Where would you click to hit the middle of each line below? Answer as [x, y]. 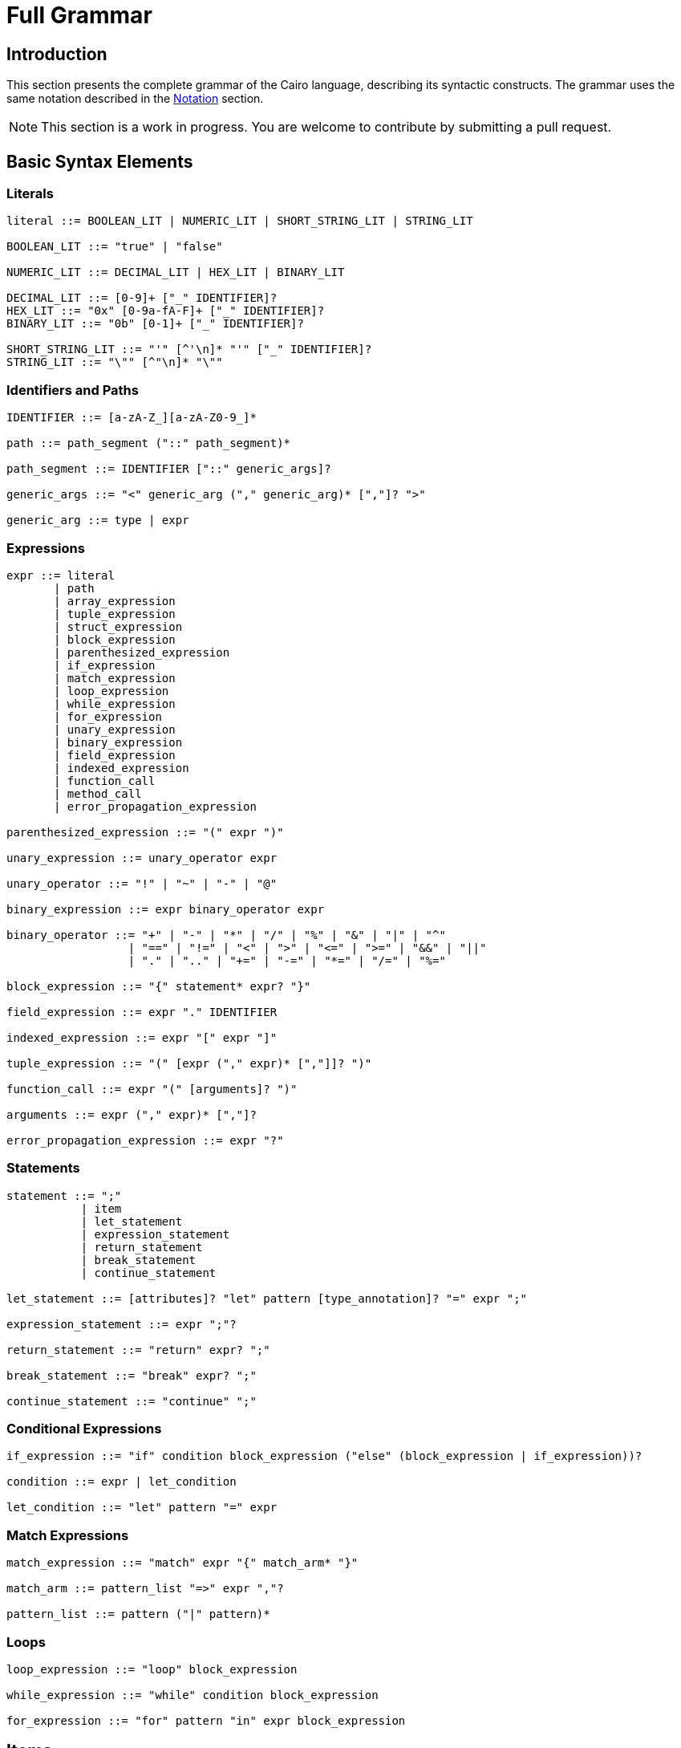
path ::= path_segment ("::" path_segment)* [149, 443]
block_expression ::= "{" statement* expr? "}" [159, 986]
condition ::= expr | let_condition [122, 1482]
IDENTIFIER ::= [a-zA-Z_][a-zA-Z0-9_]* [132, 418]
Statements [43, 1168]
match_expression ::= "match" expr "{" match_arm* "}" [182, 1563]
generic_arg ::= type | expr [98, 520]
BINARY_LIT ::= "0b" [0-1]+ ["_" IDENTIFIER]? [155, 324]
